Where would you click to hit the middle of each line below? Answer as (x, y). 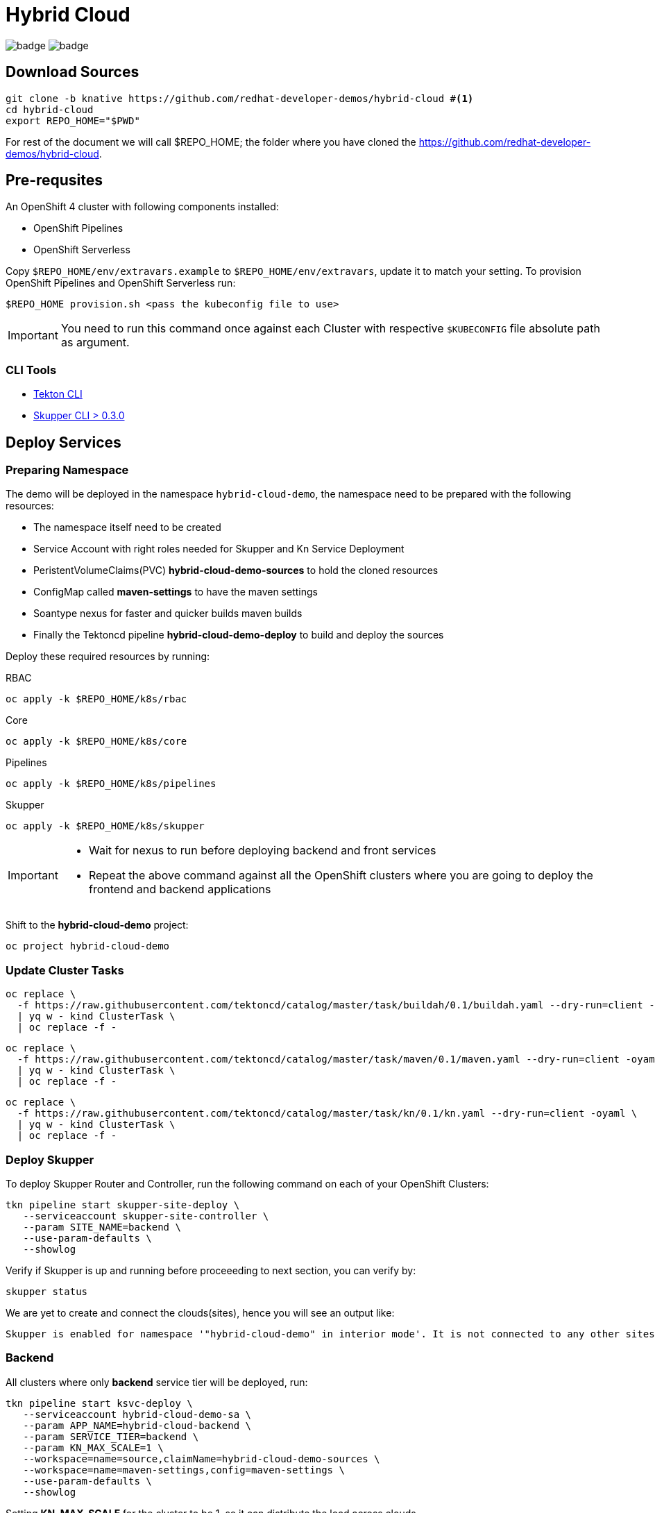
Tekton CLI (58, 394)
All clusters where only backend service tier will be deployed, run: (157, 1382)
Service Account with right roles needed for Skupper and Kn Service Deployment (219, 549)
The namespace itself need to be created (127, 527)
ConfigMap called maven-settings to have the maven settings (176, 592)
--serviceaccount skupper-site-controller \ (146, 1216)
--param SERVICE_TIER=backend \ (111, 1436)
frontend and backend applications (180, 889)
